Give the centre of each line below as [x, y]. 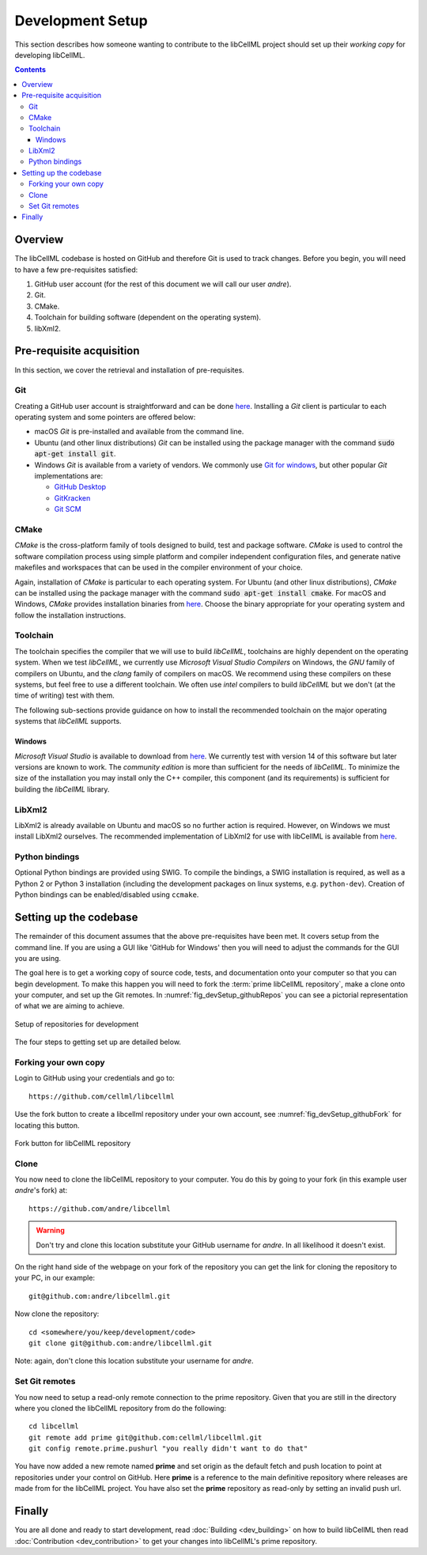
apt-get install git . [75, 454]
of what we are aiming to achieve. [70, 1006]
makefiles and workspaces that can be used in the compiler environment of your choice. [159, 568]
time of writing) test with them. [64, 695]
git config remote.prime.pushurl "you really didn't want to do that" [168, 1449]
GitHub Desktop [80, 487]
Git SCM [68, 509]
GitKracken [72, 498]
